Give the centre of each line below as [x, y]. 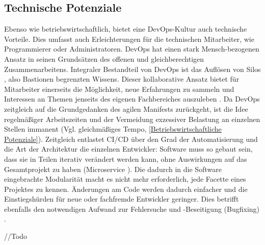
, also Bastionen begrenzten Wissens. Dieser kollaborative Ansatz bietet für [122, 79]
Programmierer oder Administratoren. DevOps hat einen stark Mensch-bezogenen [132, 49]
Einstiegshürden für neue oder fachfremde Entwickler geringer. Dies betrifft [122, 199]
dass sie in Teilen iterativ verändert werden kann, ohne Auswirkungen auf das [126, 158]
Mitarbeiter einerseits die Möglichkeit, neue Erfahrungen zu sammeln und [119, 89]
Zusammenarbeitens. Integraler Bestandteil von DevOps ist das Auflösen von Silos [132, 69]
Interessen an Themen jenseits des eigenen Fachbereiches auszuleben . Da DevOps [132, 99]
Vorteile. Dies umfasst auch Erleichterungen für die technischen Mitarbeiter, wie [129, 39]
